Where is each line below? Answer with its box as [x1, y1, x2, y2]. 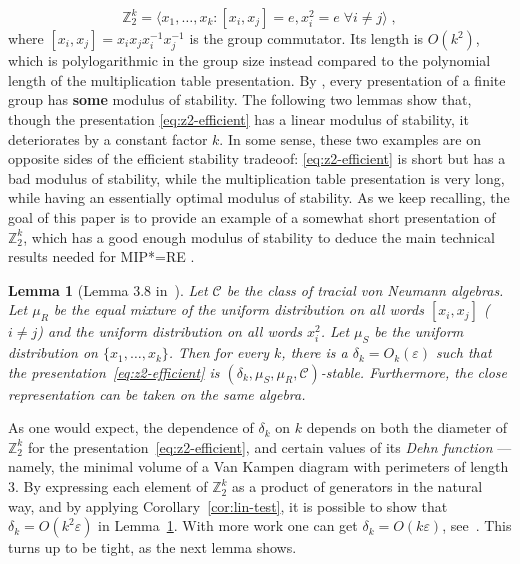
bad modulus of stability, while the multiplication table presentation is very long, [8, 167, 505, 188]
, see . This [442, 515, 512, 536]
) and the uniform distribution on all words [37, 321, 302, 342]
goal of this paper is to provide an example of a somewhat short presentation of [8, 206, 496, 227]
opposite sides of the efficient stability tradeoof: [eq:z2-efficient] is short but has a [8, 148, 506, 169]
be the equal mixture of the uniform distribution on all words [53, 299, 424, 320]
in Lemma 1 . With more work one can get [98, 515, 358, 536]
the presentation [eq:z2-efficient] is [8, 361, 220, 382]
